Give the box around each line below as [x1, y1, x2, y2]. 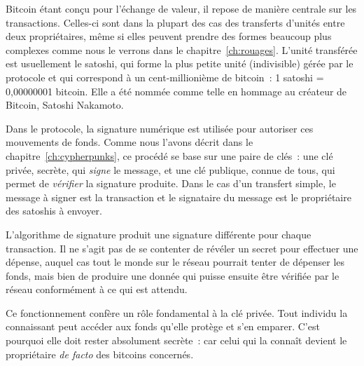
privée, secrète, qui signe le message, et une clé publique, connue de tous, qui [6, 162, 335, 177]
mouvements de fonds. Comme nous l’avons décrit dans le [6, 135, 253, 149]
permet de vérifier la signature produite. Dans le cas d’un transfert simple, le [6, 176, 336, 191]
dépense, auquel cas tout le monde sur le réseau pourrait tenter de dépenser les [6, 255, 345, 269]
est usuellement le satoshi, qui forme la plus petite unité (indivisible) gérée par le [6, 56, 353, 71]
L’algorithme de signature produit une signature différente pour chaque [6, 226, 311, 241]
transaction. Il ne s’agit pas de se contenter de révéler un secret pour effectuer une [6, 240, 358, 255]
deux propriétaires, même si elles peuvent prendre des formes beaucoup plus [6, 29, 332, 43]
